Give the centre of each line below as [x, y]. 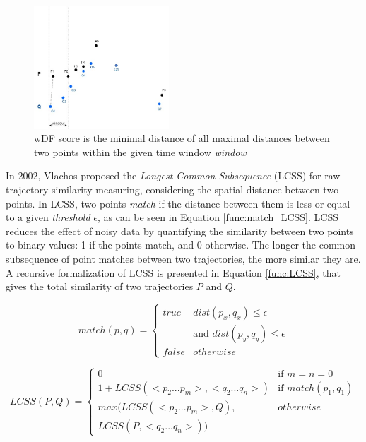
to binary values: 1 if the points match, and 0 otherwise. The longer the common [181, 245]
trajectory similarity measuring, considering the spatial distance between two [172, 189]
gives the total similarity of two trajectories [100, 286]
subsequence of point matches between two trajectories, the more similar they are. [183, 258]
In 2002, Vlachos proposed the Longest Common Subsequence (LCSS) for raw [173, 175]
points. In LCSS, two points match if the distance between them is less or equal [178, 203]
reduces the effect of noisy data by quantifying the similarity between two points [180, 231]
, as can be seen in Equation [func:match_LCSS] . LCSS [218, 217]
